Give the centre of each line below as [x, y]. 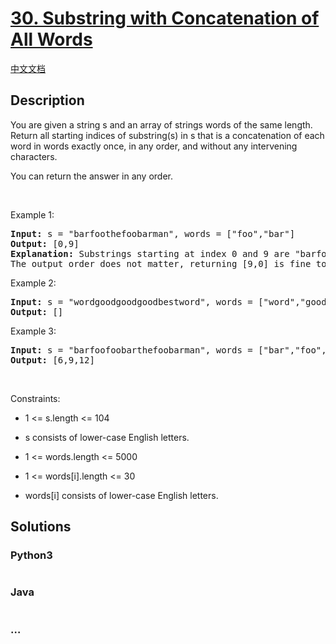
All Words [51, 39]
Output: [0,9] [45, 243]
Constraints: [35, 398]
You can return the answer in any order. [91, 176]
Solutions [41, 527]
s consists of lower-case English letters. [107, 437]
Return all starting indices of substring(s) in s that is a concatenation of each [167, 135]
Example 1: [32, 214]
